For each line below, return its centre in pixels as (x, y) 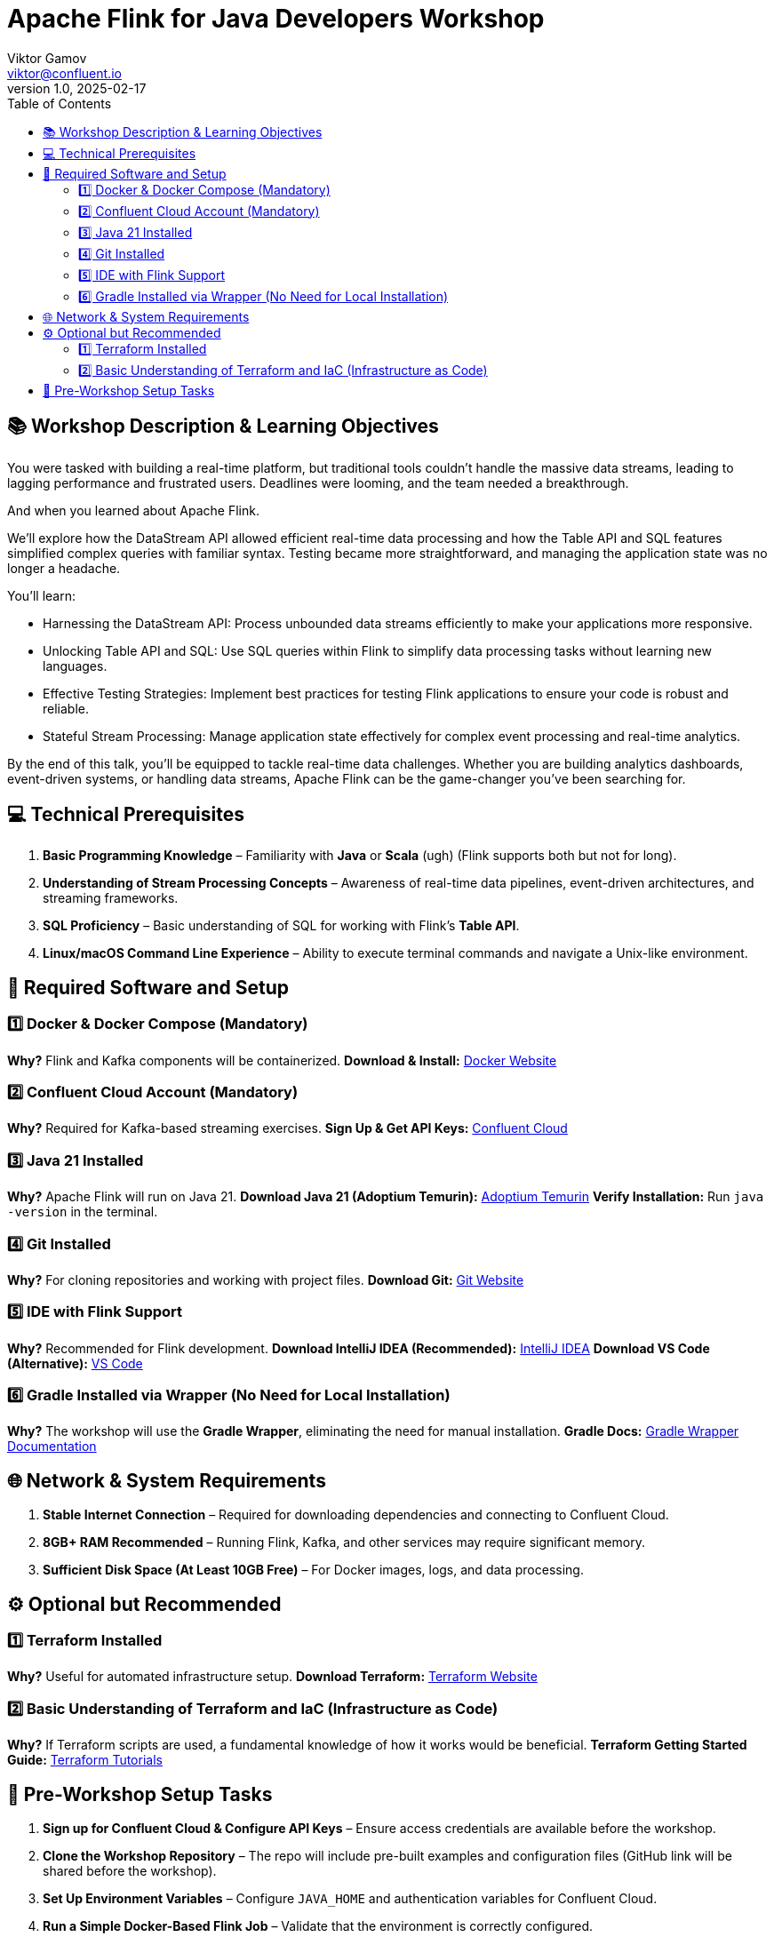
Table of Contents (60, 103)
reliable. (66, 708)
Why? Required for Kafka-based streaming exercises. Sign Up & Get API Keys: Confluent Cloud (287, 1128)
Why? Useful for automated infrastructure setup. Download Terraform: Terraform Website (272, 1677)
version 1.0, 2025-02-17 (77, 88)
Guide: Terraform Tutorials (85, 1760)
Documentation (52, 1447)
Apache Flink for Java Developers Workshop (276, 19)
